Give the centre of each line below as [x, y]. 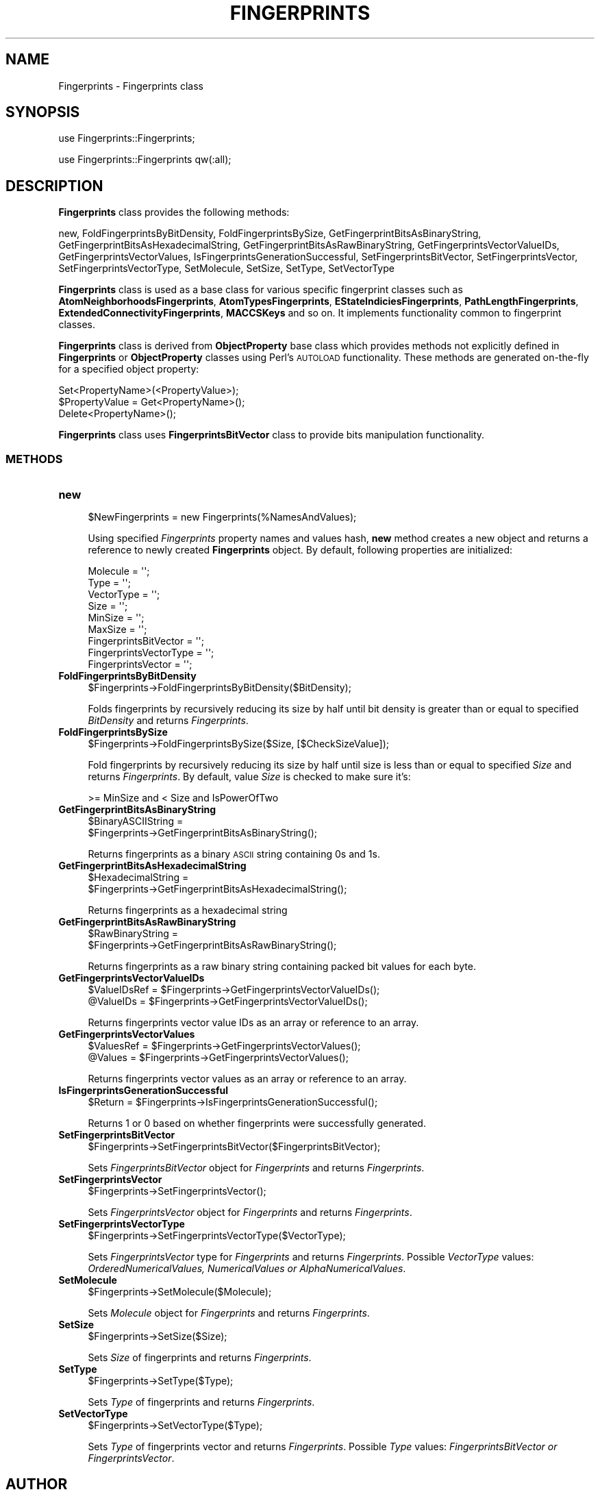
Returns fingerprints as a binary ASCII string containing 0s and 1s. [234, 854]
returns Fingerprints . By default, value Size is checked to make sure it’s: [249, 777]
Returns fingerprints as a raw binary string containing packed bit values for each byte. [282, 967]
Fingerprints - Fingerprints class [131, 86]
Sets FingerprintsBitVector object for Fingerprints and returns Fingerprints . [256, 1168]
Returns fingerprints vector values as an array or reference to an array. [247, 1079]
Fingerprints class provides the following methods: [174, 212]
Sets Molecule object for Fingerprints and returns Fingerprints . [229, 1313]
